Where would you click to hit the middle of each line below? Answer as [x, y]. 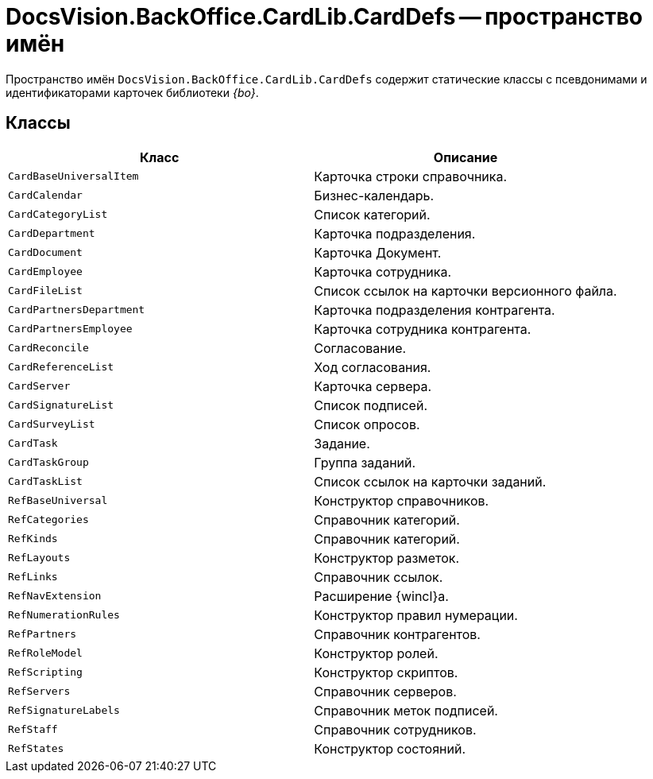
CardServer [39, 386]
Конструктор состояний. [390, 748]
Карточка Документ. [378, 252]
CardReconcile [48, 348]
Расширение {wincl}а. [381, 596]
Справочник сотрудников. [395, 729]
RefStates [36, 749]
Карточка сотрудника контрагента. [423, 329]
